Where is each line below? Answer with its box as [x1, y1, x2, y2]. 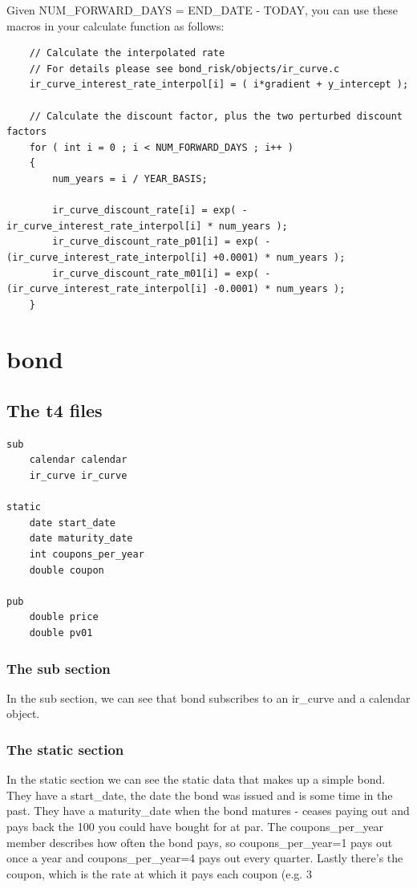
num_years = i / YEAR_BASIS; [52, 172, 208, 184]
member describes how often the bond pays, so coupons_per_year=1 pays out [6, 833, 393, 850]
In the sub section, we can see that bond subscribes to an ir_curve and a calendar [6, 689, 411, 706]
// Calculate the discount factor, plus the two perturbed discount [29, 110, 403, 122]
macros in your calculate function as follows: [6, 17, 225, 34]
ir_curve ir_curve [29, 470, 128, 482]
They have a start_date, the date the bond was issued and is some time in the [6, 786, 393, 803]
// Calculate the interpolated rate [29, 47, 225, 59]
